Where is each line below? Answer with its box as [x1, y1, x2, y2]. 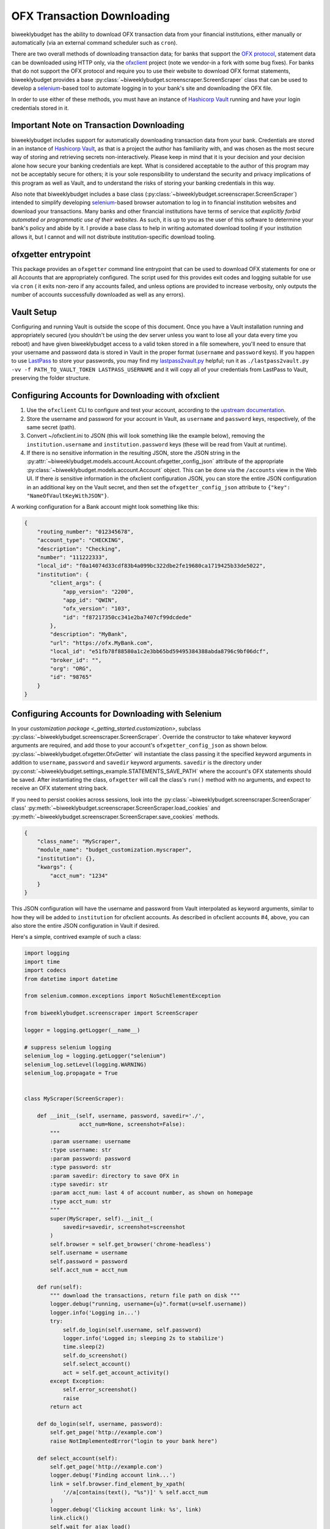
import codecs [24, 967, 67, 974]
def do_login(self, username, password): [37, 1420, 163, 1427]
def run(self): [37, 1283, 82, 1290]
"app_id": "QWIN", [62, 596, 119, 604]
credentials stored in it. [11, 104, 70, 111]
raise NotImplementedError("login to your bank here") [50, 1437, 218, 1445]
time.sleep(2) [62, 1343, 105, 1350]
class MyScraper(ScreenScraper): [24, 1095, 125, 1102]
